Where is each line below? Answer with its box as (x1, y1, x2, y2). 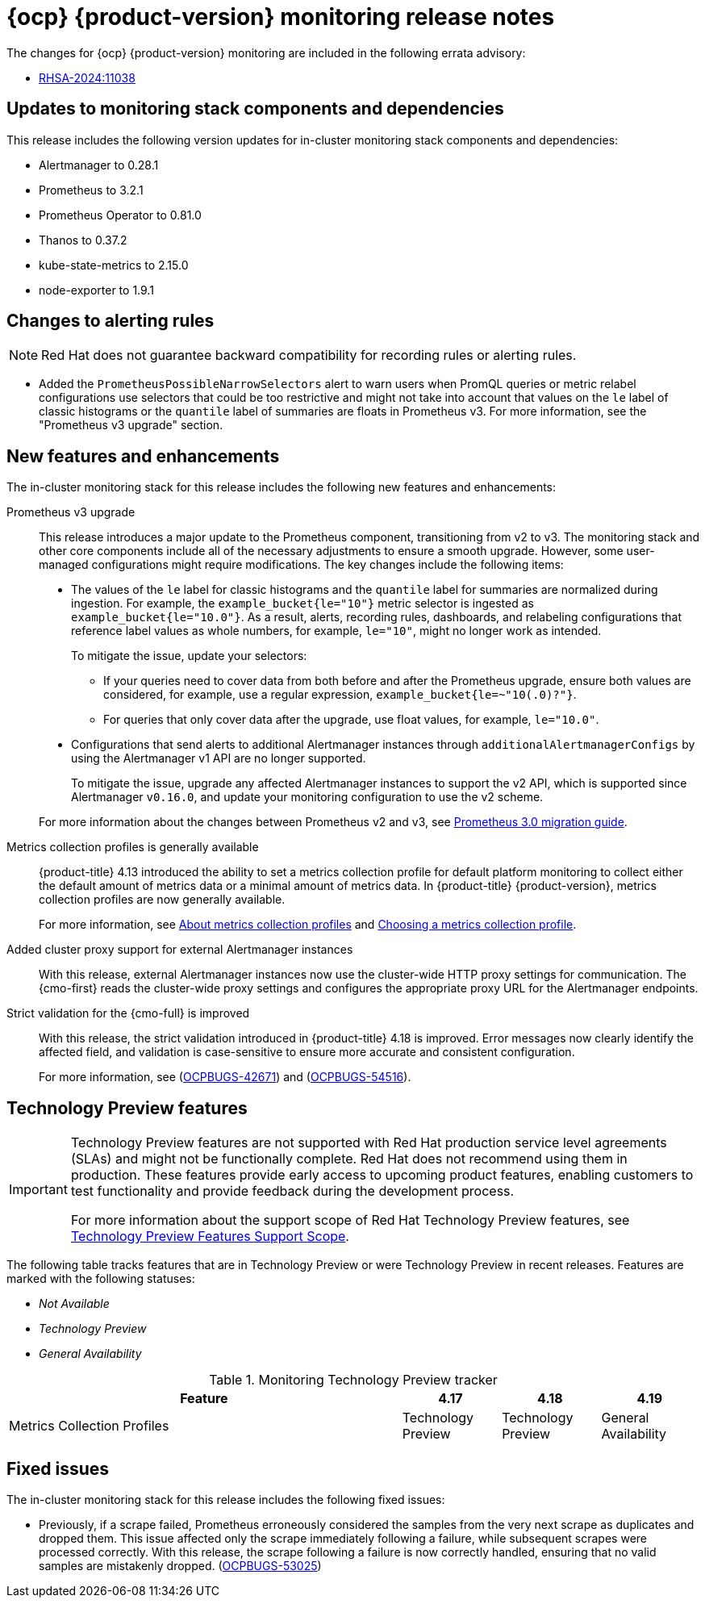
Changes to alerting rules (6, 311, 215, 332)
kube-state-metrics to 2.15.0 (39, 257, 189, 272)
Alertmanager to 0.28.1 (39, 157, 159, 172)
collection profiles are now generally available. (39, 892, 286, 907)
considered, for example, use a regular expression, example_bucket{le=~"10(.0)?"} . (103, 687, 577, 702)
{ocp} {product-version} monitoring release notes (6, 3, 555, 31)
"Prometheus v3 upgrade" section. (39, 418, 223, 432)
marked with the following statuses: (6, 1272, 195, 1286)
